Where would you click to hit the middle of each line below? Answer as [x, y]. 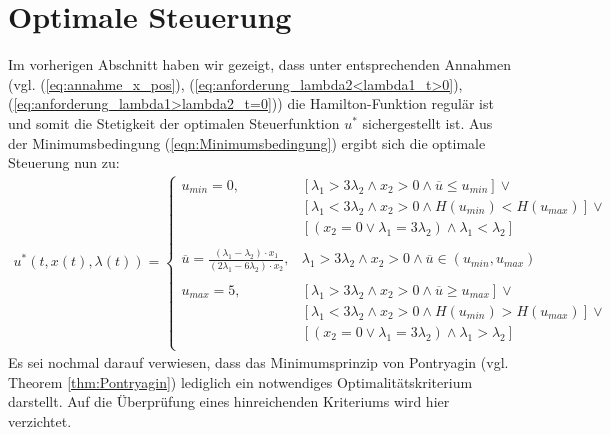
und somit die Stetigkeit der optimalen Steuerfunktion [174, 122]
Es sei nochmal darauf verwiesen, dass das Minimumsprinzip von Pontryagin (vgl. [258, 362]
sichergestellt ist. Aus [427, 122]
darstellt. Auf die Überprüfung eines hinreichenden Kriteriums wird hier [229, 401]
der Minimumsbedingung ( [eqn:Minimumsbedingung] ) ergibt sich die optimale [247, 142]
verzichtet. [40, 420]
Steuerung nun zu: [64, 162]
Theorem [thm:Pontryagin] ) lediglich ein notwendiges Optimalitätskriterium [240, 381]
